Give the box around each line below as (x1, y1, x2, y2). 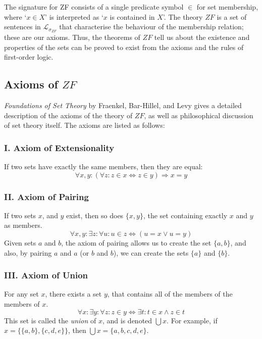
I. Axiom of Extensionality (4, 141, 115, 154)
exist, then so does (66, 210, 124, 220)
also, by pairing (4, 247, 52, 258)
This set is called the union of (4, 315, 96, 325)
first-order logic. (4, 52, 54, 62)
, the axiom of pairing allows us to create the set (61, 237, 212, 248)
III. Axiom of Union (4, 269, 88, 281)
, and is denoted (102, 315, 152, 325)
